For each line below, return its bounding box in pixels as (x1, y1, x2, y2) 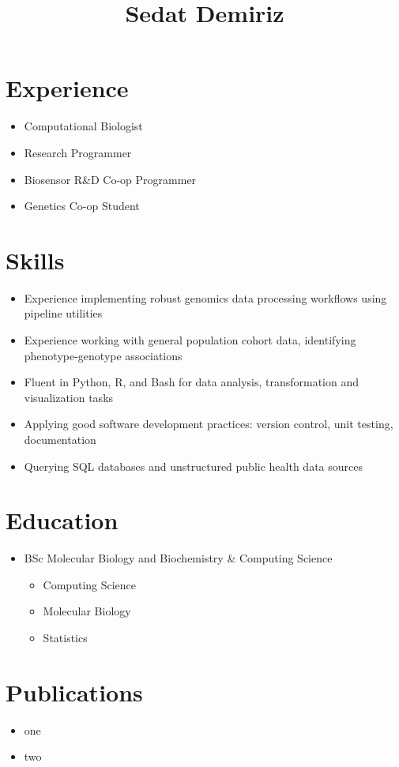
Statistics (43, 630, 88, 646)
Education (6, 504, 119, 536)
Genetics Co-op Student (24, 197, 140, 214)
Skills (6, 243, 65, 276)
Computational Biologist (24, 118, 143, 134)
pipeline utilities (24, 305, 103, 321)
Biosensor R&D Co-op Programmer (24, 171, 197, 187)
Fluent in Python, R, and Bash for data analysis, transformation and (24, 374, 359, 390)
